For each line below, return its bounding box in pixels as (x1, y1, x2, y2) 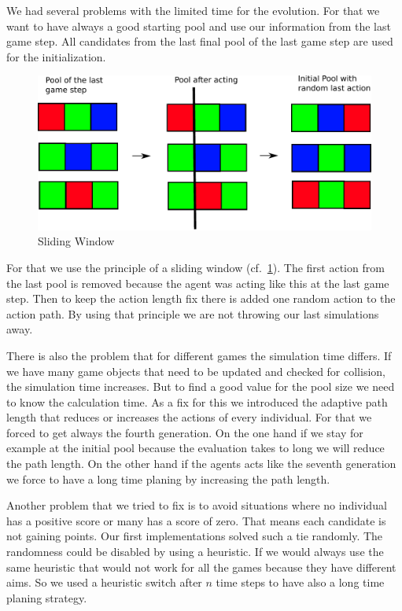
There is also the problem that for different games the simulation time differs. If (6, 347, 392, 363)
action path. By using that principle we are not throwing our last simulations (6, 305, 379, 322)
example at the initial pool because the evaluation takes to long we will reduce (6, 440, 385, 456)
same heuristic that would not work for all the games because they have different (6, 558, 396, 575)
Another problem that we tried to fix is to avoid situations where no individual (6, 497, 387, 513)
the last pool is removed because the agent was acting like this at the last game (6, 274, 389, 291)
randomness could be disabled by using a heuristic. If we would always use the (6, 543, 384, 560)
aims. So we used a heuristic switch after (6, 574, 202, 591)
